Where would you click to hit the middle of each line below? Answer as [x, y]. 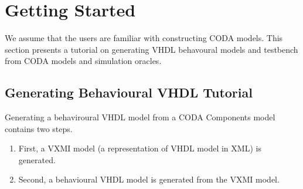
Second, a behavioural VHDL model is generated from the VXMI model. [149, 179]
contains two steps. [39, 128]
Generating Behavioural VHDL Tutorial [129, 92]
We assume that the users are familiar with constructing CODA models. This [144, 38]
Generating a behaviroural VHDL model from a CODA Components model [140, 117]
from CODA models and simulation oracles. [83, 61]
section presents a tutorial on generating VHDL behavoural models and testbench [151, 49]
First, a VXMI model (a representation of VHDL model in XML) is [140, 148]
